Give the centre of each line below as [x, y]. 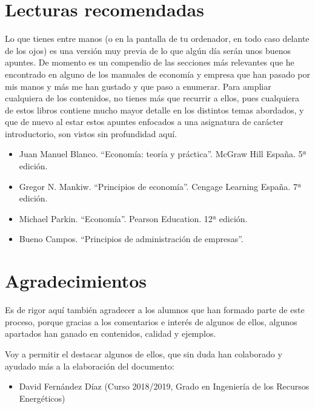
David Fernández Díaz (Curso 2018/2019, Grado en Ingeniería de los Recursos [164, 386]
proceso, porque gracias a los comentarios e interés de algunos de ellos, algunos [151, 321]
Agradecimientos [76, 281]
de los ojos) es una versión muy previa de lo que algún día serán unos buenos [148, 50]
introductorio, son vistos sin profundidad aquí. [91, 133]
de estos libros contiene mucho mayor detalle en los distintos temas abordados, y [154, 110]
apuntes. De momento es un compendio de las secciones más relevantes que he [150, 62]
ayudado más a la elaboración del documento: [90, 366]
